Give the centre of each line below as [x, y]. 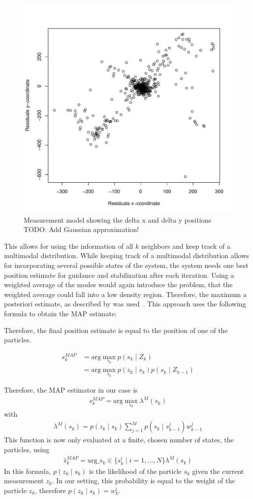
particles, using [27, 449]
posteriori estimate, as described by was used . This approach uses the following [125, 304]
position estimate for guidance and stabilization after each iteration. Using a [119, 275]
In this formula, [28, 471]
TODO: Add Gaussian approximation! [81, 229]
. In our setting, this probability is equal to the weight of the [143, 481]
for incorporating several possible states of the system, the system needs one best [126, 265]
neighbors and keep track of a [186, 246]
